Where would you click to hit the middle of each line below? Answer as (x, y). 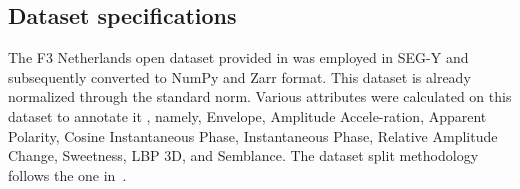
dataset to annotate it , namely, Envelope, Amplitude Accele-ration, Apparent (247, 115)
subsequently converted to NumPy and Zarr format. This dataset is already (239, 76)
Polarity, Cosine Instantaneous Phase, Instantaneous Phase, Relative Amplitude (253, 135)
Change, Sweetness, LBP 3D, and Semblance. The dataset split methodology (243, 155)
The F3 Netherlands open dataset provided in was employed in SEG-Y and (238, 57)
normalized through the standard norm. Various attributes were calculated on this (260, 96)
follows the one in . (67, 174)
